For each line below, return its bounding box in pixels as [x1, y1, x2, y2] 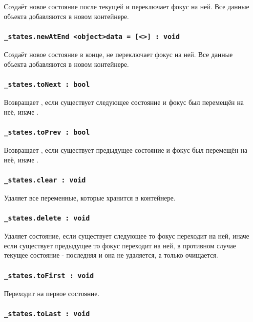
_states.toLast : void [4, 310, 90, 318]
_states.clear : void [4, 176, 86, 184]
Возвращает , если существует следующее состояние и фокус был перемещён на [4, 97, 244, 107]
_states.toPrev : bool [4, 128, 90, 137]
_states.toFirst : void [4, 271, 94, 280]
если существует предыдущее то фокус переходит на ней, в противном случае [4, 240, 236, 250]
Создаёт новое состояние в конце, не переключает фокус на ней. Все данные [4, 49, 233, 59]
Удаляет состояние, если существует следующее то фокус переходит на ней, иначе [4, 231, 250, 241]
